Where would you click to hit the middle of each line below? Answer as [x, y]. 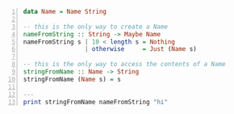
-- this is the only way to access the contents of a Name [124, 65]
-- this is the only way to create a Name [96, 27]
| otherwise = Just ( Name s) [140, 49]
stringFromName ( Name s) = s [72, 79]
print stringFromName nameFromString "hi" [96, 102]
